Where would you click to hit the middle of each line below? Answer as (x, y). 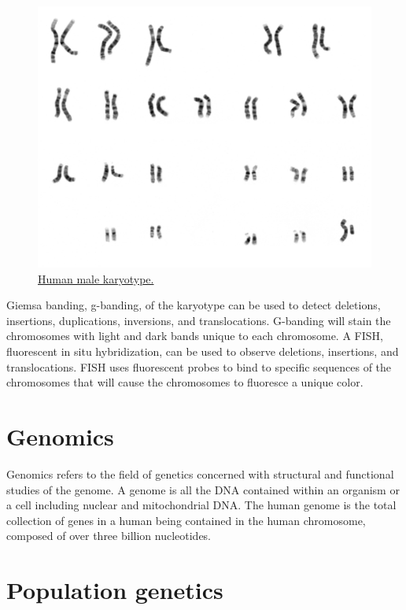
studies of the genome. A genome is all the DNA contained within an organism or (203, 489)
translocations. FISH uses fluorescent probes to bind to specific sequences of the (199, 366)
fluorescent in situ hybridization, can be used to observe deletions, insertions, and (203, 351)
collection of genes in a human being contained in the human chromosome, (186, 520)
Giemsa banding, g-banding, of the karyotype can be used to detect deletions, (194, 305)
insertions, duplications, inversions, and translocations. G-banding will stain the (199, 320)
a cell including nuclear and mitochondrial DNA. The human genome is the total (201, 505)
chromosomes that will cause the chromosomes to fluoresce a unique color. (185, 382)
